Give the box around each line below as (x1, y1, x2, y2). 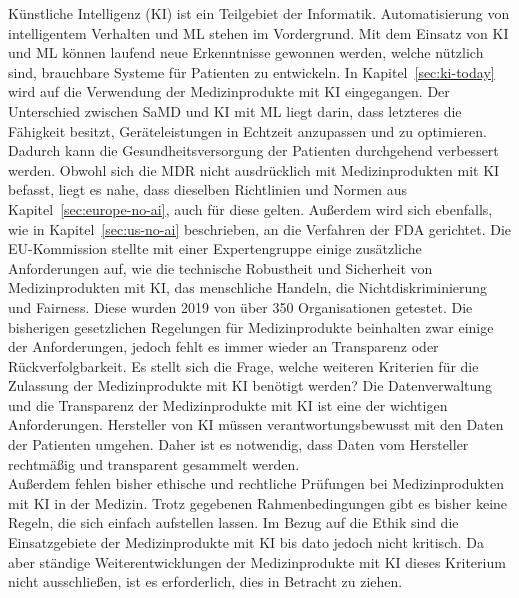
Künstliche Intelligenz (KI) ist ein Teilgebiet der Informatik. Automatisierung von (8, 3, 510, 23)
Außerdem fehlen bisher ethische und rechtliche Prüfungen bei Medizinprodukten (8, 473, 505, 494)
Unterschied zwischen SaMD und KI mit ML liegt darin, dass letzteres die (8, 100, 462, 121)
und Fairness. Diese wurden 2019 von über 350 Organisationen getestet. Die (8, 296, 473, 317)
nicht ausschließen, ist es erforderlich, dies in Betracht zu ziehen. (8, 571, 403, 592)
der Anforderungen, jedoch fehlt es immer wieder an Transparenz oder (8, 336, 439, 357)
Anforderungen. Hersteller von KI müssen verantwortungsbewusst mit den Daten (8, 414, 504, 435)
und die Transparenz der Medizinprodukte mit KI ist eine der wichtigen (8, 394, 448, 415)
